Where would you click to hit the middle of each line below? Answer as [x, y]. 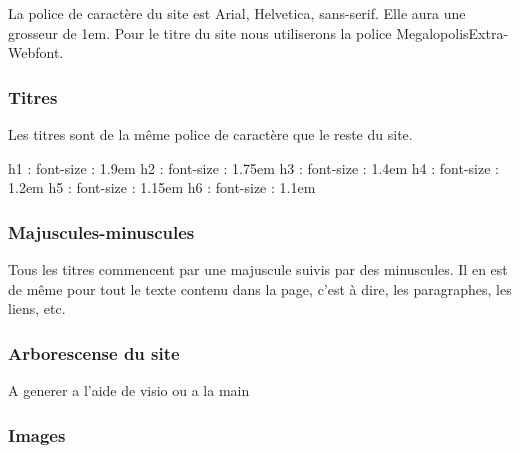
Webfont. [36, 52]
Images [37, 434]
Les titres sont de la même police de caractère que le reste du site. [210, 134]
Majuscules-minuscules [101, 231]
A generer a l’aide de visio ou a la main [129, 390]
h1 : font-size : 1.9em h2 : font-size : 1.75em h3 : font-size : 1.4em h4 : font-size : [253, 167]
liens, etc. [37, 308]
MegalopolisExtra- [452, 32]
